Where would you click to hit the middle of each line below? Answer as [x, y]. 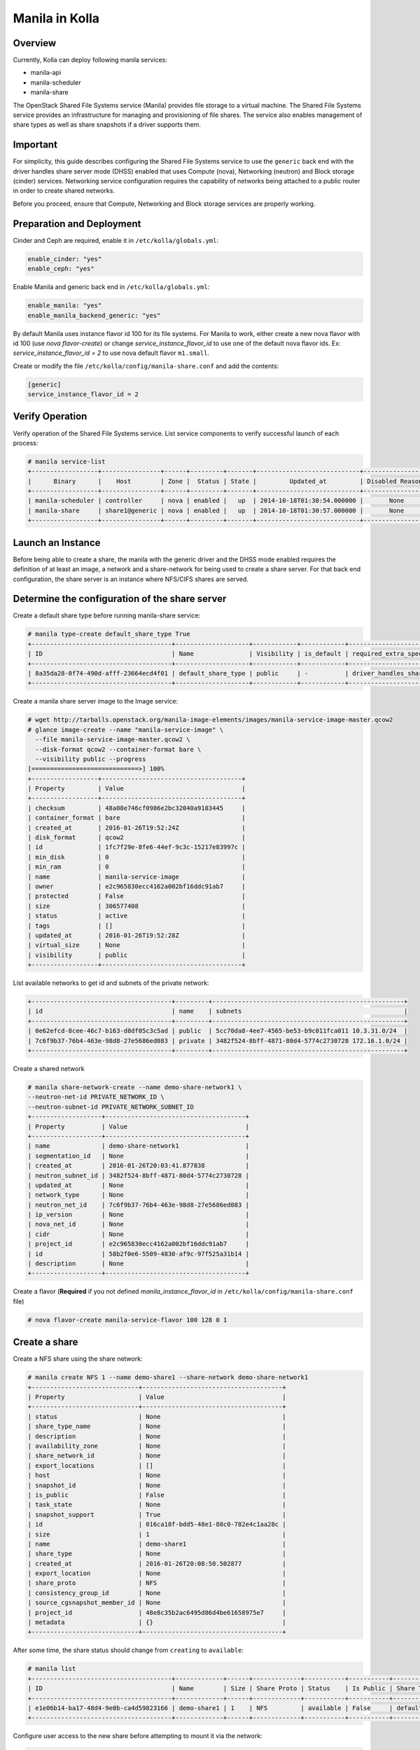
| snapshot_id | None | [157, 1485]
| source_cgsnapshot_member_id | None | [157, 1603]
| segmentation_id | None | [139, 1156]
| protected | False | [136, 896]
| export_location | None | [157, 1574]
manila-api [46, 73]
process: [26, 443]
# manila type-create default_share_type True [109, 634]
